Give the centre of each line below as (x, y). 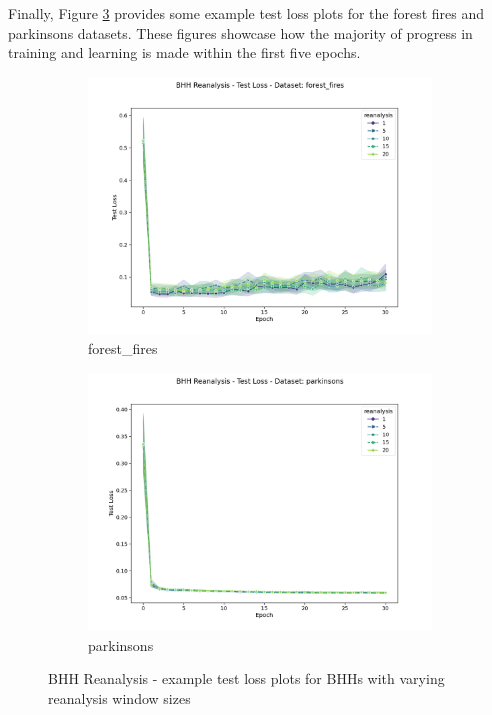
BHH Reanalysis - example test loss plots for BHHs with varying (246, 678)
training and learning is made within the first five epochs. (184, 52)
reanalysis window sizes (119, 697)
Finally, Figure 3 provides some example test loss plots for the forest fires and (246, 13)
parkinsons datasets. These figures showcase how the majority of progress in (240, 32)
